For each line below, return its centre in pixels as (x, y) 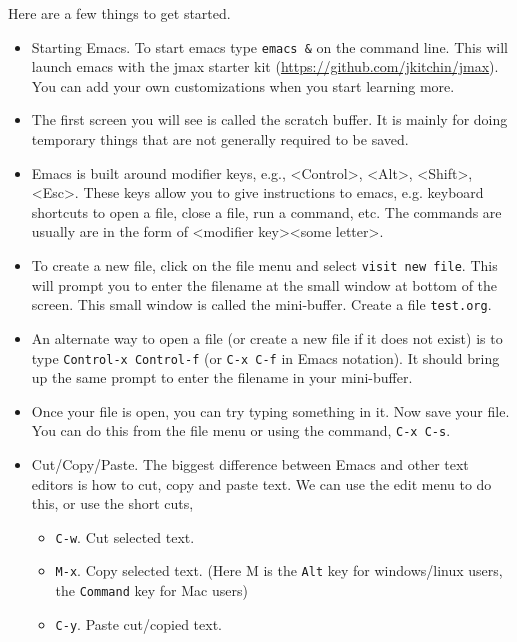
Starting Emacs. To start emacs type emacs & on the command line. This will (269, 46)
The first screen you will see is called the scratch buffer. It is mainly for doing (269, 119)
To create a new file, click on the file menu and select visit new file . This (264, 265)
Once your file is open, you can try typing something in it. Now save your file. (270, 410)
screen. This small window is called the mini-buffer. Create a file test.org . (261, 304)
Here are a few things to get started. (119, 13)
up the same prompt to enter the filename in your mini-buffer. (222, 377)
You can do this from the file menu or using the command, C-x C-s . (241, 430)
